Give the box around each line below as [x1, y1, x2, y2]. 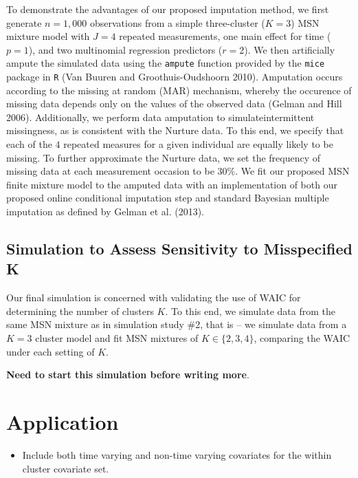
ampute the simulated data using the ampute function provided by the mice [6, 56, 325, 70]
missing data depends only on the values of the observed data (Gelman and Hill [6, 96, 342, 111]
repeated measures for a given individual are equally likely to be [63, 137, 333, 151]
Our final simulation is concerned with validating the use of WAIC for [6, 290, 301, 305]
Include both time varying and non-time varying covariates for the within [22, 447, 332, 461]
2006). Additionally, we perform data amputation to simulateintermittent [6, 109, 315, 124]
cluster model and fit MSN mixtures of [35, 331, 199, 345]
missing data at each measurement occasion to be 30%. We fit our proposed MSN [6, 164, 350, 178]
